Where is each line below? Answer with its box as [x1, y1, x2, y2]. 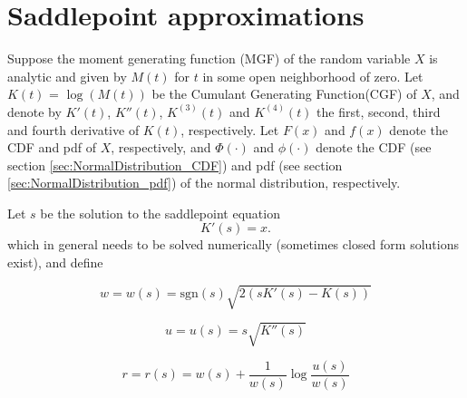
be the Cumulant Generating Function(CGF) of [151, 84, 417, 103]
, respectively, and [111, 138, 211, 157]
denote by [7, 102, 62, 121]
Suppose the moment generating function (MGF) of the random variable [7, 49, 411, 68]
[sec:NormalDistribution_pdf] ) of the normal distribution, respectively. [7, 173, 401, 192]
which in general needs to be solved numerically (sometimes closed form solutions [7, 235, 459, 254]
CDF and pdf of [7, 138, 97, 157]
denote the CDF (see [316, 138, 432, 157]
